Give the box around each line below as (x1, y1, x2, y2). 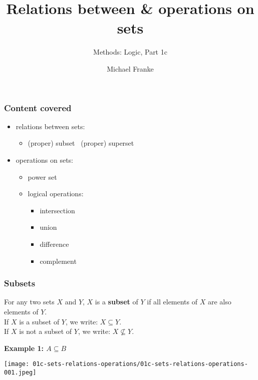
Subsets (4, 277, 36, 289)
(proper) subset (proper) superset (28, 138, 134, 148)
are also (207, 296, 231, 307)
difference (40, 238, 69, 249)
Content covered (4, 101, 72, 114)
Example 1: (4, 342, 44, 353)
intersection (40, 205, 75, 215)
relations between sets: (16, 121, 85, 131)
